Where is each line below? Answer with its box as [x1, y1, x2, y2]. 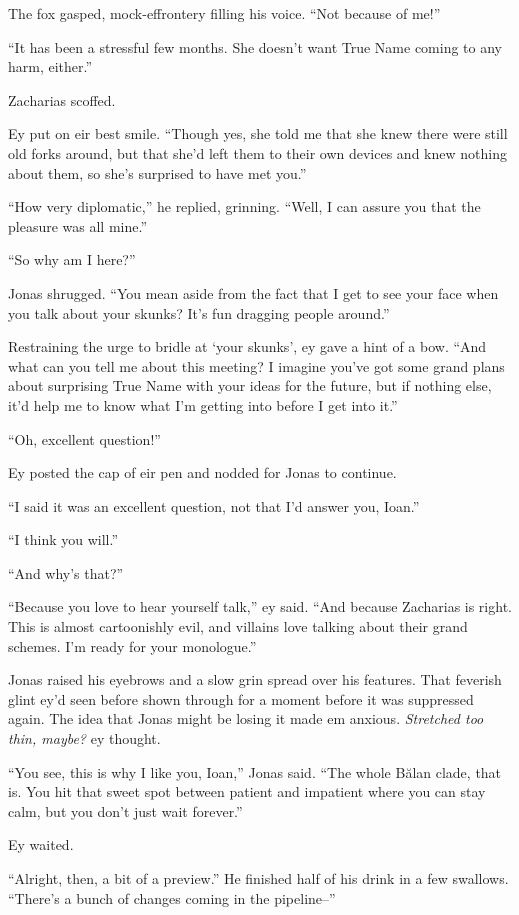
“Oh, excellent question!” [8, 428, 161, 449]
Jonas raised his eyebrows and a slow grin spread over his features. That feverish [8, 669, 502, 690]
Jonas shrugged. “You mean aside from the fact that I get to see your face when [8, 282, 499, 303]
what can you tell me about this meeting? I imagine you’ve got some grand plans [8, 355, 505, 376]
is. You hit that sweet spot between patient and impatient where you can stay [8, 781, 486, 802]
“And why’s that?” [8, 562, 124, 583]
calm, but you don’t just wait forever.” [8, 800, 243, 821]
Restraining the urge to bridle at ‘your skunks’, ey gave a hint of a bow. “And [8, 336, 487, 357]
